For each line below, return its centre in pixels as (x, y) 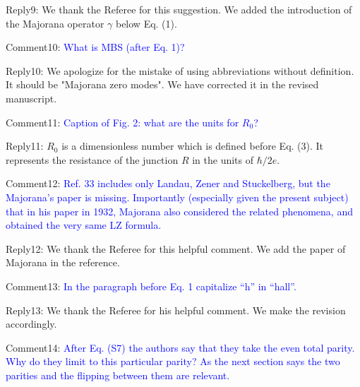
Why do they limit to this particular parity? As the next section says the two (173, 361)
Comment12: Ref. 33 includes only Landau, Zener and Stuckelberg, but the (168, 183)
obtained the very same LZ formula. (84, 225)
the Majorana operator (55, 23)
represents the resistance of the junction (92, 159)
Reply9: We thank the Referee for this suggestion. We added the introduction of (179, 9)
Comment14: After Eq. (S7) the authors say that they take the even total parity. (180, 347)
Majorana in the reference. (63, 262)
